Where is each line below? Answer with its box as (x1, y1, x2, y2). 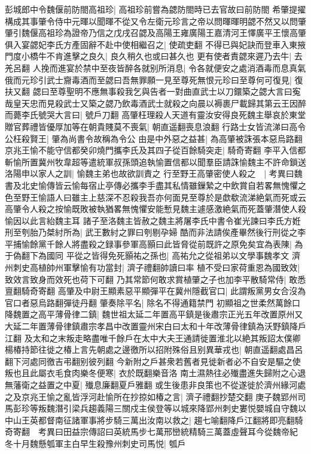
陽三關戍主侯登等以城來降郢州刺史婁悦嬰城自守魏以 (105, 402, 306, 414)
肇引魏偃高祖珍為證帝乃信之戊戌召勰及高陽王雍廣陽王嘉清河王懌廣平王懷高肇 (5, 26, 306, 39)
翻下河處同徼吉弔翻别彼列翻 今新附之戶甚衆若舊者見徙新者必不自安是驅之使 (5, 355, 301, 367)
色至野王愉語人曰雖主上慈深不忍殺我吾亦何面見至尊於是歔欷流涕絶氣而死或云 (5, 190, 306, 203)
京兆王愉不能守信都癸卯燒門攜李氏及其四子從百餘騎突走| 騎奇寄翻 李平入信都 (5, 144, 306, 156)
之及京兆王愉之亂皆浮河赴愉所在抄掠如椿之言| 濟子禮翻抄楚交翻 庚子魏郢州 (5, 390, 298, 402)
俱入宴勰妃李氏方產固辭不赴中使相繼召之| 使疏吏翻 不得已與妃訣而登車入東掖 (5, 38, 306, 50)
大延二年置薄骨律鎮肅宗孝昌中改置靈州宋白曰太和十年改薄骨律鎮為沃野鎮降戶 (5, 320, 306, 332)
